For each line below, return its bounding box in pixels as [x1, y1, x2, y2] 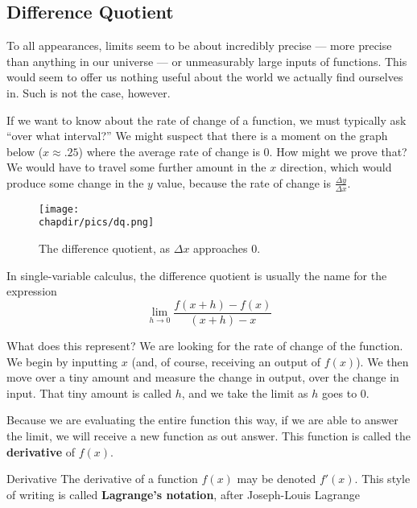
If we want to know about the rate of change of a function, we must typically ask [6, 111, 407, 128]
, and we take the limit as [181, 384, 308, 401]
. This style [354, 470, 411, 487]
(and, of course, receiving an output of [131, 353, 321, 370]
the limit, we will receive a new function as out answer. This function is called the [6, 427, 411, 444]
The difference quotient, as [39, 240, 171, 257]
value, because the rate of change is [156, 174, 332, 191]
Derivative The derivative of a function [6, 470, 198, 487]
